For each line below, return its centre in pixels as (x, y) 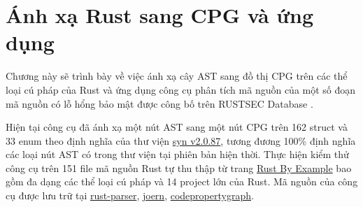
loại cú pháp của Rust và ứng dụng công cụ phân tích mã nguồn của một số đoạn (181, 89)
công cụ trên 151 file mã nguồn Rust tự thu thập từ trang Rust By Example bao (179, 167)
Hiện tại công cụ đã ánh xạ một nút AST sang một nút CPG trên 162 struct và (177, 127)
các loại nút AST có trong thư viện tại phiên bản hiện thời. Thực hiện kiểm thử (177, 154)
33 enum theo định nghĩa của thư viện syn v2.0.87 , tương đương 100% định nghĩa (181, 140)
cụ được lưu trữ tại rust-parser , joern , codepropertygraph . (130, 195)
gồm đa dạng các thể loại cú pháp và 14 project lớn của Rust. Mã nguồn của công (182, 181)
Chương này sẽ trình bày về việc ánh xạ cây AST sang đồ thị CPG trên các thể (177, 76)
